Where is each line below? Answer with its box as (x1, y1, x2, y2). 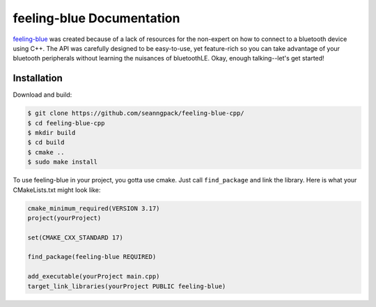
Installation (13, 72, 63, 84)
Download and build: (13, 90, 72, 99)
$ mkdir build (27, 129, 76, 136)
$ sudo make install (27, 158, 97, 166)
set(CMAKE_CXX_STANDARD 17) (27, 233, 123, 242)
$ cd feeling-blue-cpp (27, 119, 105, 127)
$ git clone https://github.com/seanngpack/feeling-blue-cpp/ (27, 109, 244, 118)
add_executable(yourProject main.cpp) (27, 272, 160, 281)
